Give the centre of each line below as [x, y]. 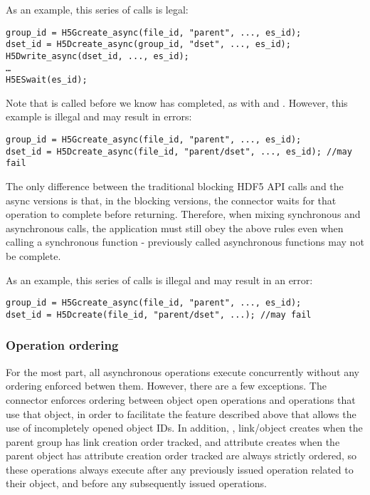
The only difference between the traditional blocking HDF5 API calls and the [175, 186]
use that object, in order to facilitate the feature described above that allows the [181, 413]
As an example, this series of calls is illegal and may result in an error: [159, 280]
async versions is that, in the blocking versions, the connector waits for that [171, 200]
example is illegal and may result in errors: [99, 116]
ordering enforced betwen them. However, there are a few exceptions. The [166, 386]
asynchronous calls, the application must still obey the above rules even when [175, 228]
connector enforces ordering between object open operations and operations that [181, 399]
